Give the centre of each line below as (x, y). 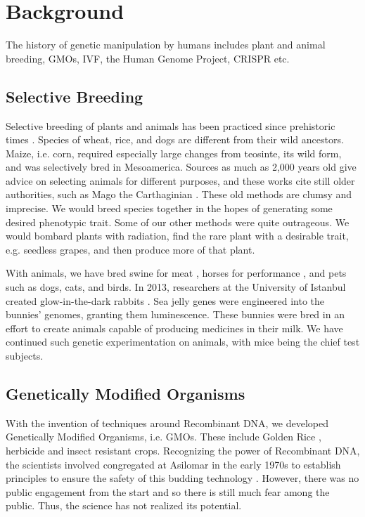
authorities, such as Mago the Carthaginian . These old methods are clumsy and (179, 194)
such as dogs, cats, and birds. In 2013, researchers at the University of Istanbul (176, 287)
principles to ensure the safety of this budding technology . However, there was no (182, 478)
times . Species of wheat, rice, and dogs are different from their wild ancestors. (175, 139)
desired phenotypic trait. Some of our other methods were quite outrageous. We (178, 222)
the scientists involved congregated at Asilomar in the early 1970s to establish (173, 464)
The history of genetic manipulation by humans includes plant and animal (166, 45)
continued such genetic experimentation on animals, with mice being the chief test (183, 342)
